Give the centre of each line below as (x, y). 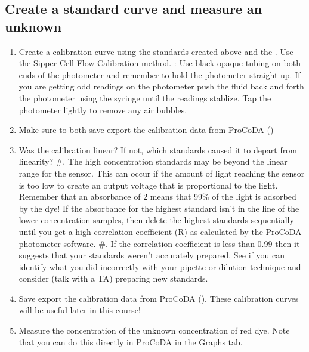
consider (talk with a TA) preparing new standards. (113, 278)
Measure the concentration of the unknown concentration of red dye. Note (154, 330)
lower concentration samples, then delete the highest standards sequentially (156, 220)
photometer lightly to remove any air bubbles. (103, 109)
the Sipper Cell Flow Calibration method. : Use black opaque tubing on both (160, 63)
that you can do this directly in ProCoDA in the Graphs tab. (131, 342)
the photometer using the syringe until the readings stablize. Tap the (145, 98)
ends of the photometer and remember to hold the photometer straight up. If (160, 74)
